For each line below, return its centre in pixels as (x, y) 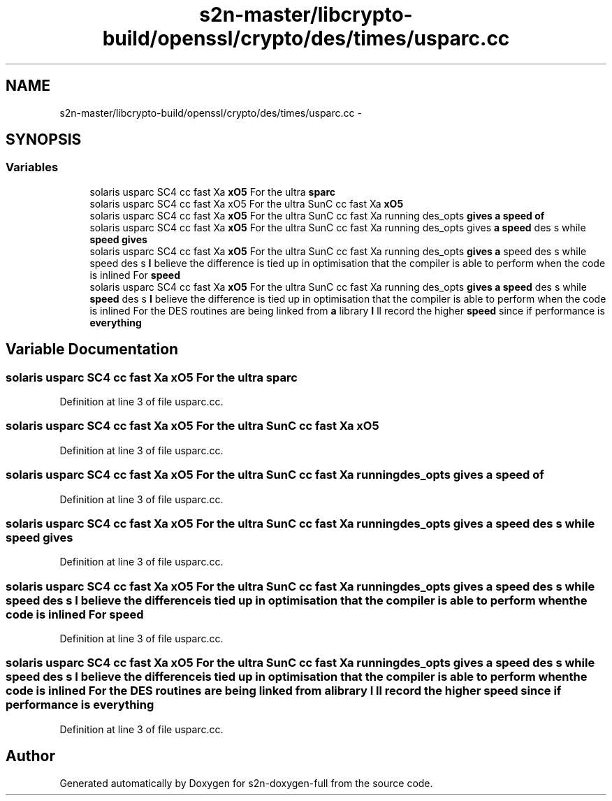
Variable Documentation (92, 349)
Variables (32, 167)
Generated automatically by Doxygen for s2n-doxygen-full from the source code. (246, 783)
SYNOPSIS (44, 140)
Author (30, 756)
